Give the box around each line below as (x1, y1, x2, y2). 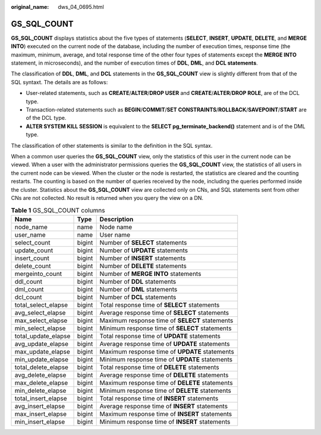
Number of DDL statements (99, 277, 177, 285)
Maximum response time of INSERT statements (99, 409, 232, 418)
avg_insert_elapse (14, 402, 65, 410)
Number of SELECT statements (99, 238, 187, 246)
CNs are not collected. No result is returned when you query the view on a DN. (11, 194, 204, 201)
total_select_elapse (14, 300, 68, 309)
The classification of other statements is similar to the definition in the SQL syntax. (11, 142, 213, 149)
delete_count (14, 262, 51, 270)
